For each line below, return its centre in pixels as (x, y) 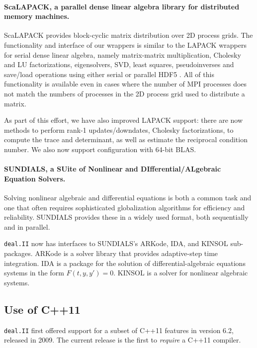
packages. (18, 253)
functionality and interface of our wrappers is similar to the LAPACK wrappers (125, 44)
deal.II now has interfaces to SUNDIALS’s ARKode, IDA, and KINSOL (116, 243)
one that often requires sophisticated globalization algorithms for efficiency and (125, 207)
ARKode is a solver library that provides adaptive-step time (127, 253)
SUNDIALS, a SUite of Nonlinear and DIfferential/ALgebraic (113, 169)
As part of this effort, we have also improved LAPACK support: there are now (124, 120)
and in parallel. (27, 226)
